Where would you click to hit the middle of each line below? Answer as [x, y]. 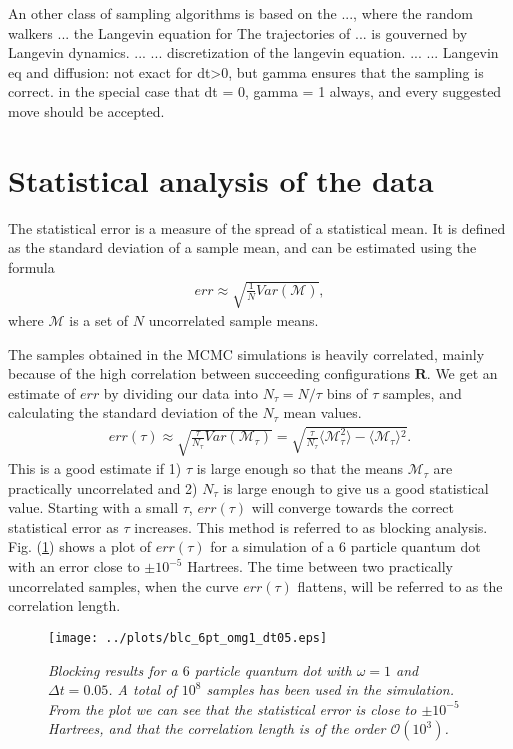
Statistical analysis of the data [221, 179]
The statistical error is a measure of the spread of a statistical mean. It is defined [257, 227]
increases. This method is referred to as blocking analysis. [311, 526]
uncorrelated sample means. [233, 320]
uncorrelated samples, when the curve [123, 585]
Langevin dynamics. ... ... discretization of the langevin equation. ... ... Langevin [253, 52]
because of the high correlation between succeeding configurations [209, 373]
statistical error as [63, 526]
